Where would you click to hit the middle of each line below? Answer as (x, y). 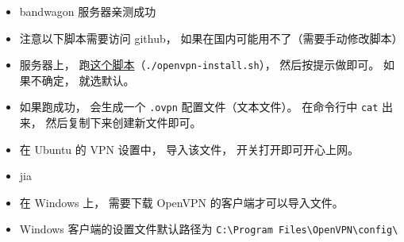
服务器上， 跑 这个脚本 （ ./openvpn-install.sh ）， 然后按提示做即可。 (200, 65)
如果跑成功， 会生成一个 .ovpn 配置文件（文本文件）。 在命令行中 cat (199, 107)
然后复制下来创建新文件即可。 (123, 123)
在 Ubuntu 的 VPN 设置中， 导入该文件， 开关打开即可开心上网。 (189, 149)
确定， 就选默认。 (88, 80)
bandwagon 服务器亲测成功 (88, 11)
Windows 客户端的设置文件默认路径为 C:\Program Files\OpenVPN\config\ (209, 229)
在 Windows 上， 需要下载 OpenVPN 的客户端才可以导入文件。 (181, 202)
